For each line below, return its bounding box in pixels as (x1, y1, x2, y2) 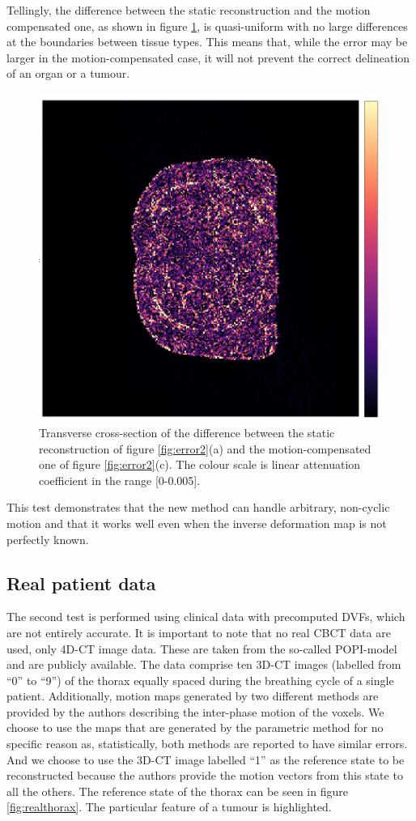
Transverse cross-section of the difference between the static (39, 423, 335, 440)
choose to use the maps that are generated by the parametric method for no (6, 719, 384, 736)
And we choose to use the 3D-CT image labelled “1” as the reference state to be (6, 751, 405, 768)
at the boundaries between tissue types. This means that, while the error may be (6, 33, 408, 50)
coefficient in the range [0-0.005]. (39, 471, 201, 488)
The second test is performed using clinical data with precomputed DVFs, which (6, 608, 405, 625)
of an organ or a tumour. (6, 65, 130, 82)
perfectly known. (6, 530, 89, 547)
